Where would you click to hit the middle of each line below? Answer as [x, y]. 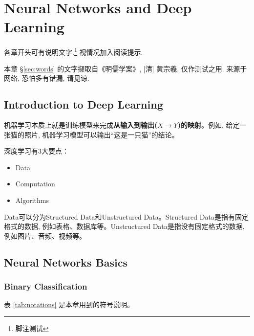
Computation [35, 184]
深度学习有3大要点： [36, 151]
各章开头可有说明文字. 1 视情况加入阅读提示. [74, 51]
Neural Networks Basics [66, 262]
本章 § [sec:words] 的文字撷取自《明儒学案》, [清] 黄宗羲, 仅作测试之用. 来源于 [126, 68]
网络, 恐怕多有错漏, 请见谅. [47, 78]
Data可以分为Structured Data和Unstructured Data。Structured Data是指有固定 [126, 216]
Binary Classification [46, 286]
